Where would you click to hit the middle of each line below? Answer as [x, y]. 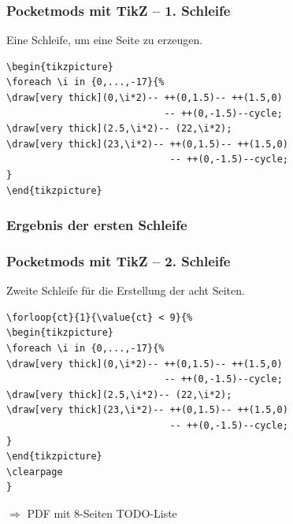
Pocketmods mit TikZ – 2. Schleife [119, 260]
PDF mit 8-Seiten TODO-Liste [102, 513]
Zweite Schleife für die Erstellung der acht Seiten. [126, 290]
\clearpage [35, 472]
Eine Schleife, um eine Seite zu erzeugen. [105, 40]
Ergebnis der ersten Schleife [97, 225]
